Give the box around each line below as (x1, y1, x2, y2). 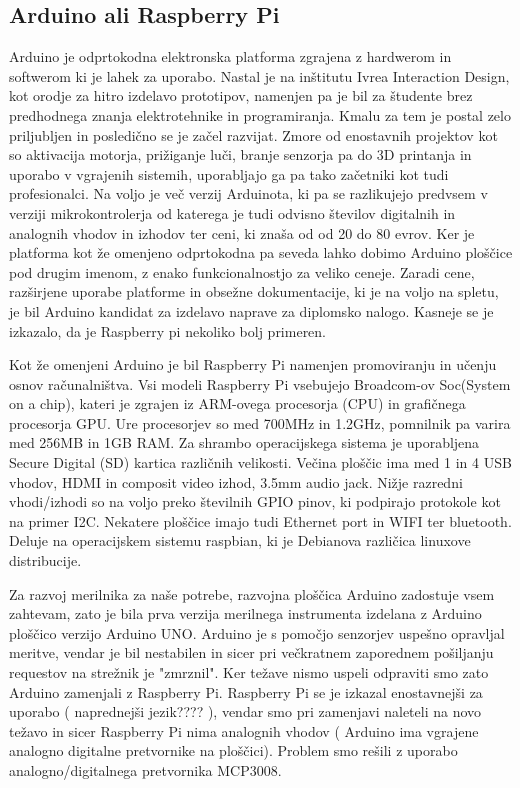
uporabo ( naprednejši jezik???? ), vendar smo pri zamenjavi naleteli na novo (9, 701, 482, 722)
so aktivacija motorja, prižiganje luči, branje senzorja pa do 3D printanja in (9, 144, 472, 165)
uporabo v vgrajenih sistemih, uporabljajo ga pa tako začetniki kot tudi (9, 163, 449, 184)
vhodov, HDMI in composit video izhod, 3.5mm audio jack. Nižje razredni (9, 471, 463, 492)
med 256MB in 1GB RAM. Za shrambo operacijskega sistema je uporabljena (9, 432, 480, 453)
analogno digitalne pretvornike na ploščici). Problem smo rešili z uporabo (9, 740, 458, 761)
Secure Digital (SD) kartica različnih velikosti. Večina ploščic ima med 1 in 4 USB (9, 452, 512, 473)
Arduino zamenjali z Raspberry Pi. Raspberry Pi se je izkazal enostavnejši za (9, 681, 483, 702)
